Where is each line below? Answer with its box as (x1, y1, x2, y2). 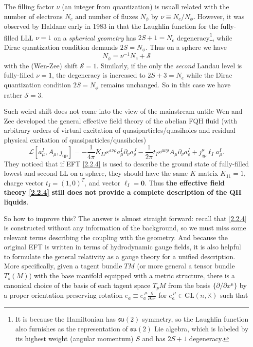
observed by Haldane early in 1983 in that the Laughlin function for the (4, 21, 218, 31)
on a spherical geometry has (54, 32, 136, 42)
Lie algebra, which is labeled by (154, 324, 249, 334)
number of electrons (4, 11, 63, 21)
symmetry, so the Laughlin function (142, 314, 249, 324)
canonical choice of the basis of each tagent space (4, 280, 150, 290)
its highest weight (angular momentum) (15, 333, 134, 343)
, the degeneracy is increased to (52, 70, 145, 80)
